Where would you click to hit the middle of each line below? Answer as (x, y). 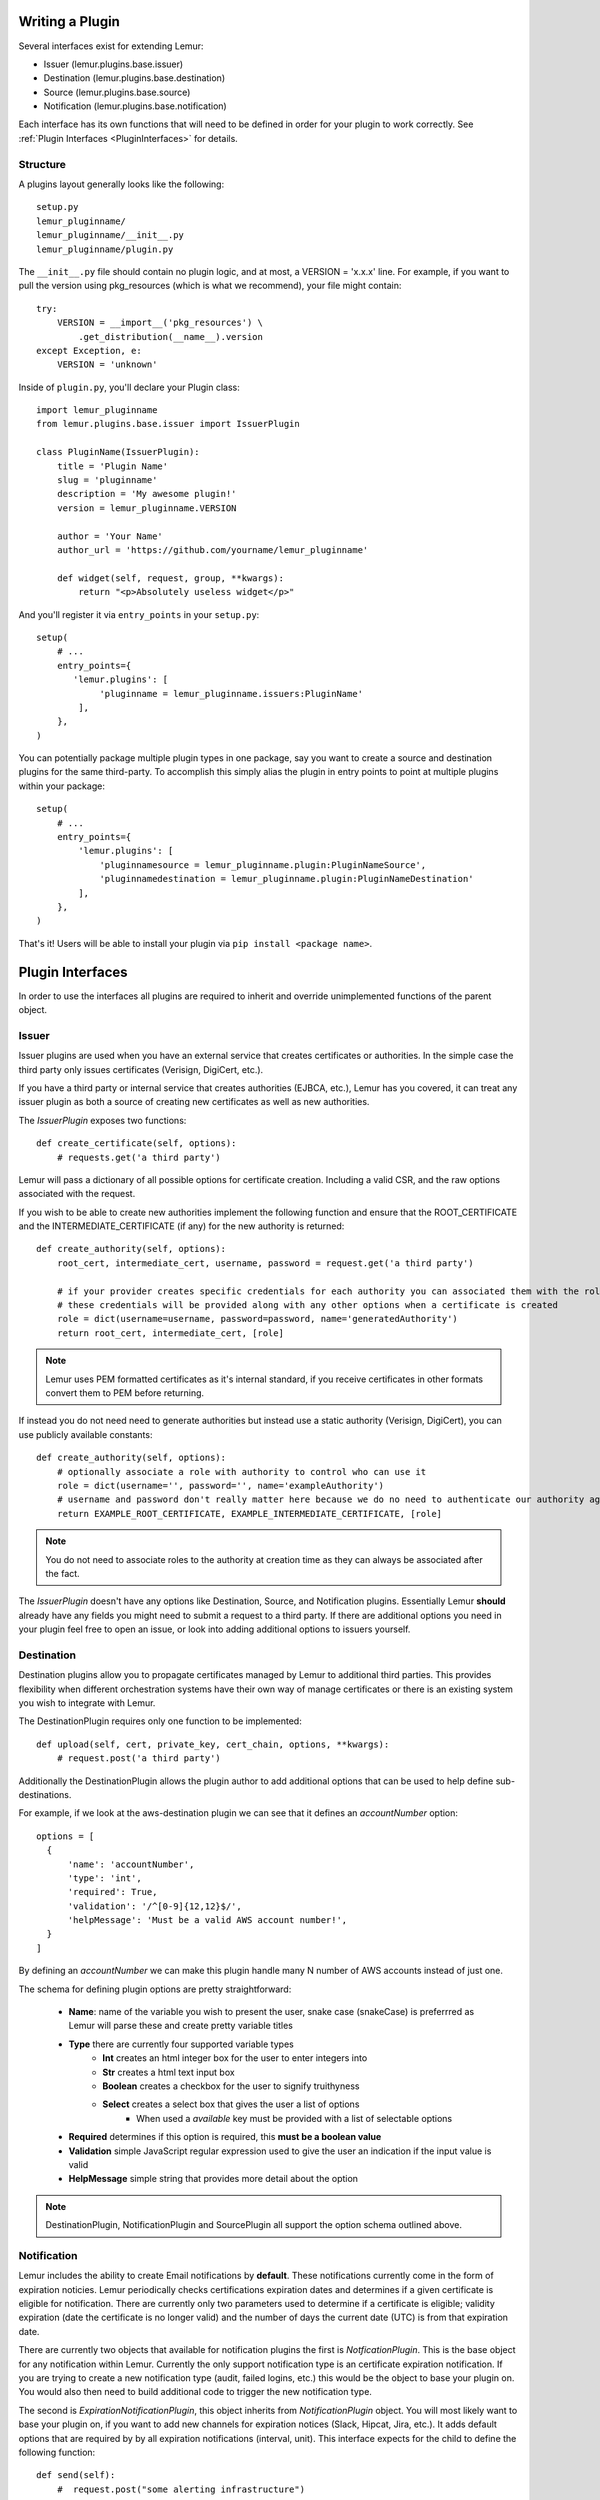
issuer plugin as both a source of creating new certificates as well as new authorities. (194, 1102)
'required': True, (112, 1892)
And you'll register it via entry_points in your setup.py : (139, 614)
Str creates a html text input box (168, 2072)
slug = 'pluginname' (107, 480)
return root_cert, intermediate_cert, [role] (170, 1333)
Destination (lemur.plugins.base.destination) (134, 78)
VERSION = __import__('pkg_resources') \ (160, 323)
